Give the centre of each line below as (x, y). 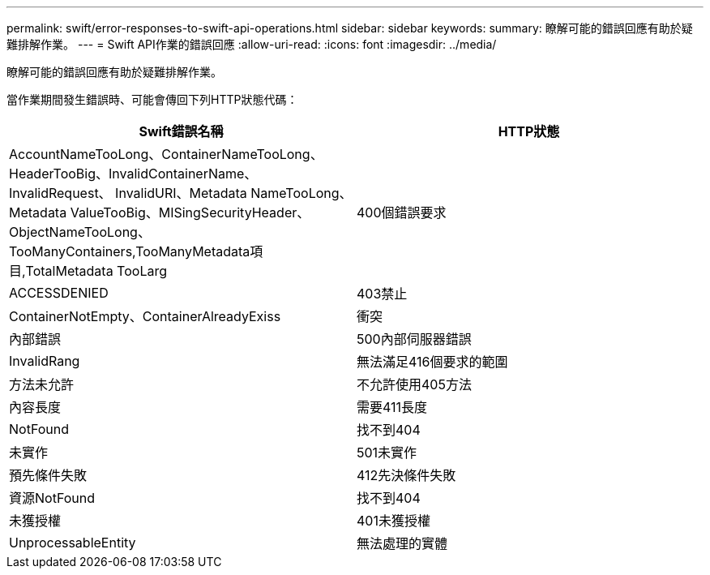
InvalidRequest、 (60, 193)
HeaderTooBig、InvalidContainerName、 (133, 174)
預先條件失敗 (48, 475)
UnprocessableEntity (73, 543)
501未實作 (387, 453)
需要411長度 (392, 407)
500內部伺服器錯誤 (414, 339)
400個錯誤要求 (402, 212)
